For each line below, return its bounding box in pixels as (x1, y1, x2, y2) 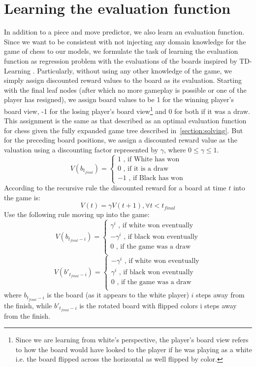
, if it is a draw (123, 165, 169, 172)
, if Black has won (128, 174, 183, 182)
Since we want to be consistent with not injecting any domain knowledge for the (4, 36, 246, 46)
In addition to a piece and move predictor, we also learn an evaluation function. (4, 27, 245, 37)
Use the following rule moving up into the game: (4, 209, 150, 220)
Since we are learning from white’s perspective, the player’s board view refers (15, 334, 249, 345)
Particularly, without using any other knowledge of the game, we (37, 65, 232, 75)
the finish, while (4, 300, 52, 310)
